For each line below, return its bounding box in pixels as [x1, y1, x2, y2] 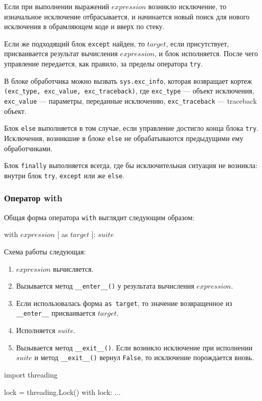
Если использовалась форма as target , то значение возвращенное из [16, 297, 232, 308]
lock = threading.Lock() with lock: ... [4, 386, 121, 397]
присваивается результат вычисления [4, 48, 118, 59]
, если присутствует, [166, 38, 229, 49]
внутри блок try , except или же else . [4, 170, 124, 180]
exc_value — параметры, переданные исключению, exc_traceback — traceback [4, 96, 257, 106]
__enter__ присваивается [16, 308, 96, 318]
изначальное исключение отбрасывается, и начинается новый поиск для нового [4, 11, 250, 21]
